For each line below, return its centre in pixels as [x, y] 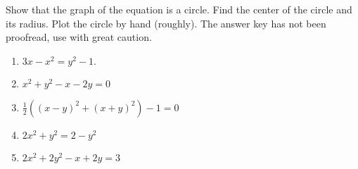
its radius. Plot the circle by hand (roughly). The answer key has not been [166, 23]
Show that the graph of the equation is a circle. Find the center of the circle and [179, 9]
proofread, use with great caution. [79, 37]
